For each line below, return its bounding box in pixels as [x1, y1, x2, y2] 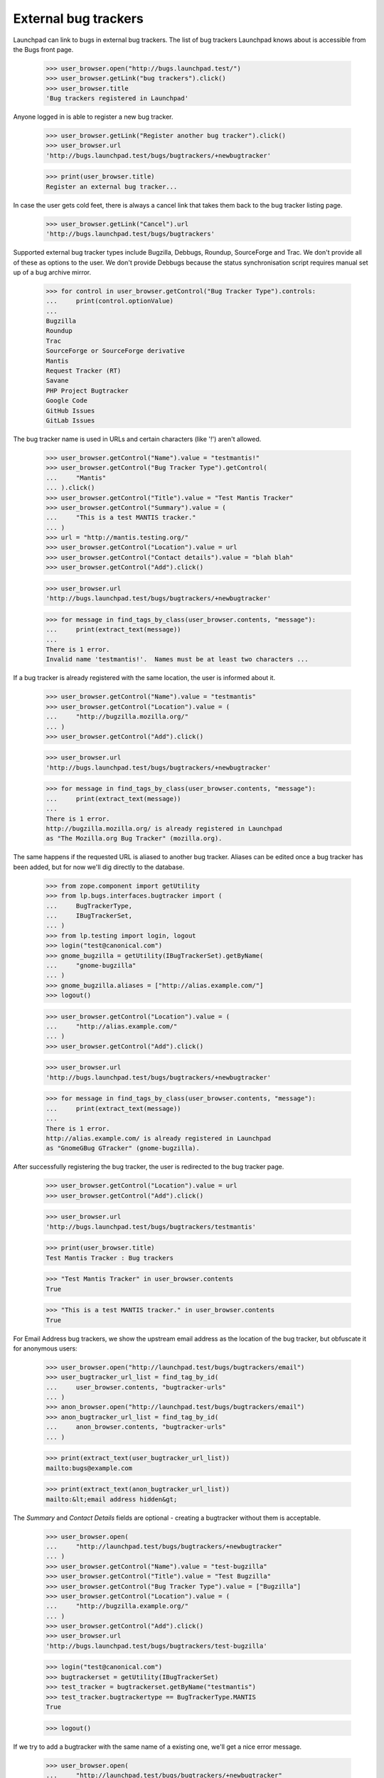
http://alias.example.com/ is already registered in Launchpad [46, 1134, 272, 1142]
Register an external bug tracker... [46, 182, 178, 191]
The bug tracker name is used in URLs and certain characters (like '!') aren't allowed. [13, 435, 262, 443]
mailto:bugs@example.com [46, 1464, 133, 1472]
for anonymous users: [13, 1344, 78, 1353]
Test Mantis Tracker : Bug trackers [46, 1254, 174, 1262]
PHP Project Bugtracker [46, 386, 129, 395]
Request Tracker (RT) [46, 367, 122, 375]
